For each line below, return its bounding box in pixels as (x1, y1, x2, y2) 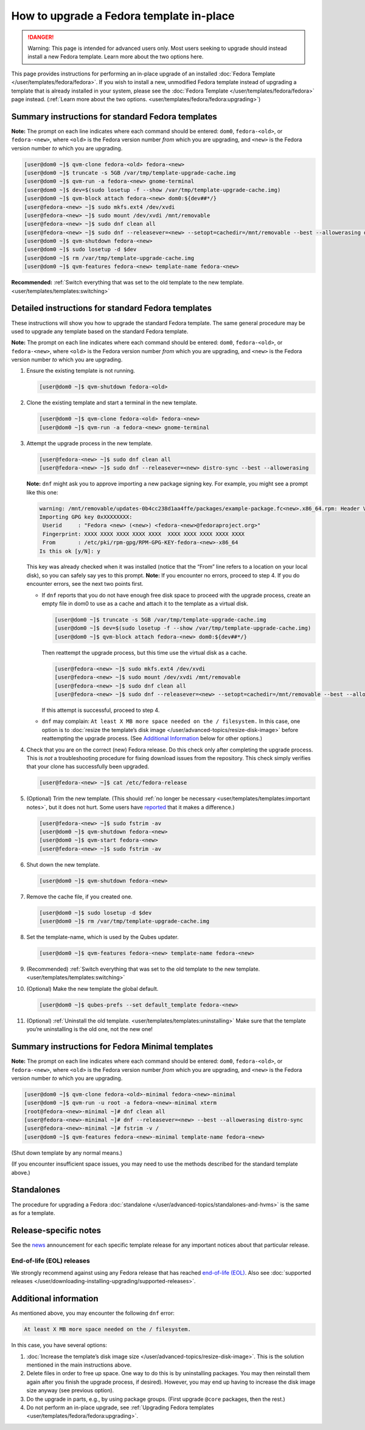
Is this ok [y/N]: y (39, 548, 100, 554)
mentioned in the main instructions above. (26, 1361, 132, 1368)
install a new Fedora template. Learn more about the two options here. (27, 53, 204, 60)
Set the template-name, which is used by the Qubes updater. (26, 934, 179, 941)
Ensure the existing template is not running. (26, 367, 135, 375)
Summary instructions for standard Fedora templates (11, 111, 217, 122)
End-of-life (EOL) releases (11, 1256, 91, 1265)
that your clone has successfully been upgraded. (26, 763, 150, 770)
